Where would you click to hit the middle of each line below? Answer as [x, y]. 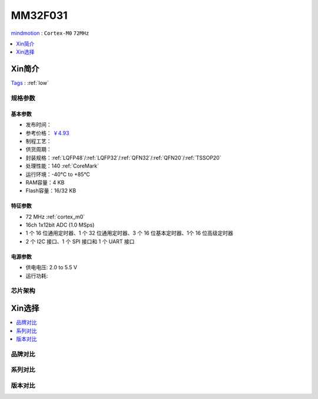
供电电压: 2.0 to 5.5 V [52, 267]
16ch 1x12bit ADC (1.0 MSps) [60, 225]
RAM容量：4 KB [45, 182]
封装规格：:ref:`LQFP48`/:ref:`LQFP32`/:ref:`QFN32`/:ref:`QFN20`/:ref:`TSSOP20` [123, 158]
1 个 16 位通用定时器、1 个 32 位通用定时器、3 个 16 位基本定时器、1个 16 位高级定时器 [130, 233]
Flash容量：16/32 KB [51, 191]
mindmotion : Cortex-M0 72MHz [50, 33]
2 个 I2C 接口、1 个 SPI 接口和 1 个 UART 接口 [80, 241]
